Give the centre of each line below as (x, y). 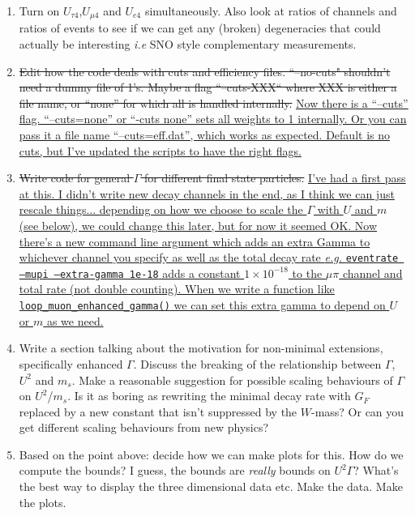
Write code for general (75, 178)
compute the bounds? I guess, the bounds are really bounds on (175, 470)
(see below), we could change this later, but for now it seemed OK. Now (198, 225)
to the (307, 273)
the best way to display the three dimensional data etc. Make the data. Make (211, 486)
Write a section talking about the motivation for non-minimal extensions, (201, 348)
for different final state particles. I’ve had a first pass (275, 178)
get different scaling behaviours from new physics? (144, 427)
